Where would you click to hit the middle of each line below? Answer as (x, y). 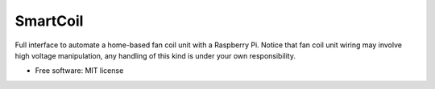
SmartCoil (49, 21)
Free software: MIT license (79, 71)
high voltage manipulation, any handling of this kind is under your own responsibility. (155, 55)
